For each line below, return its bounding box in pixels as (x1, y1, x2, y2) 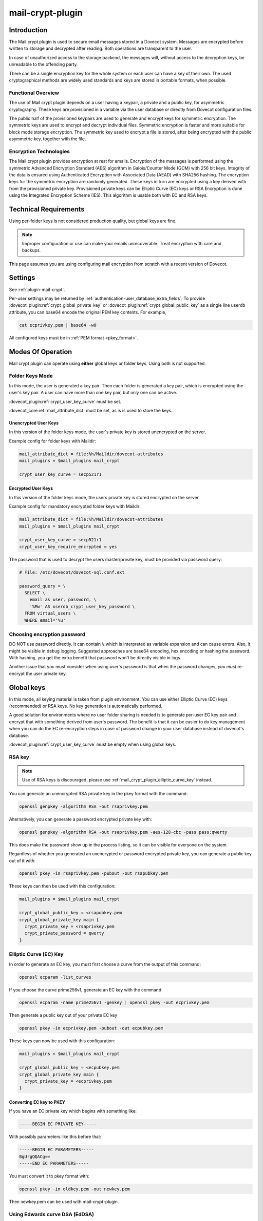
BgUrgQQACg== (19, 1154, 51, 1159)
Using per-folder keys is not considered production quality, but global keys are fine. (9, 218, 177, 224)
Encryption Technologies (9, 148, 70, 155)
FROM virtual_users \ (24, 610, 76, 616)
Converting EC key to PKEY (9, 1099, 66, 1105)
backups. (22, 247, 41, 253)
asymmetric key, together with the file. (9, 136, 86, 142)
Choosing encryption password (9, 631, 86, 637)
